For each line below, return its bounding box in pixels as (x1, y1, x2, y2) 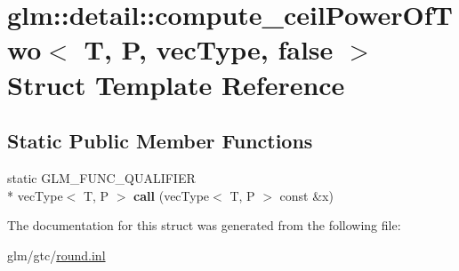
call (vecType (133, 186, 210, 204)
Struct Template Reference (7, 66, 345, 102)
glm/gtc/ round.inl (7, 245, 106, 264)
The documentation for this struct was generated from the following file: (7, 216, 401, 235)
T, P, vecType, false (84, 31, 334, 68)
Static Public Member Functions (7, 127, 313, 155)
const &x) (279, 186, 334, 204)
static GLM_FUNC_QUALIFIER (7, 168, 196, 187)
